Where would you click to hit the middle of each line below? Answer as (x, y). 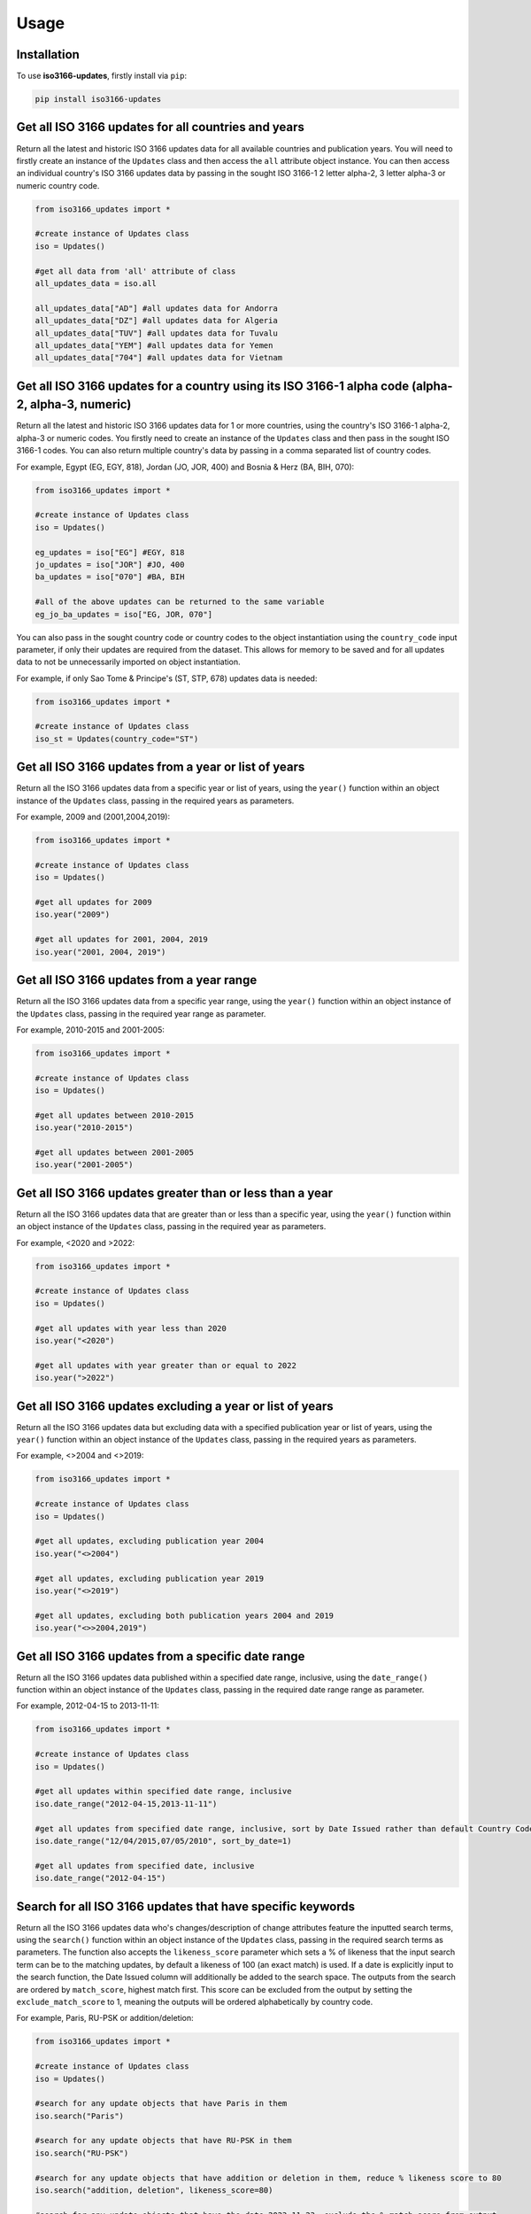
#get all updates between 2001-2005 (115, 1153)
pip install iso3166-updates (98, 99)
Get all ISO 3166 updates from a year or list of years (161, 767)
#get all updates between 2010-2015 (115, 1115)
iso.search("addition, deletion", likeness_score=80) (154, 2191)
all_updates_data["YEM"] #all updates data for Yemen (154, 345)
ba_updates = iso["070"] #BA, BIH (110, 577)
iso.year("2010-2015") (84, 1128)
